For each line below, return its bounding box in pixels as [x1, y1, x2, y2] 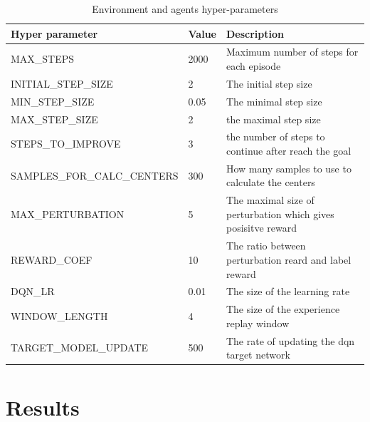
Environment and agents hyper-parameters [92, 1, 278, 16]
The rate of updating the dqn [226, 333, 355, 348]
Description [226, 26, 284, 41]
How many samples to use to [226, 160, 351, 175]
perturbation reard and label [226, 252, 351, 267]
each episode [226, 58, 281, 73]
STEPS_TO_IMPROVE [11, 136, 121, 151]
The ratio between [226, 238, 306, 253]
